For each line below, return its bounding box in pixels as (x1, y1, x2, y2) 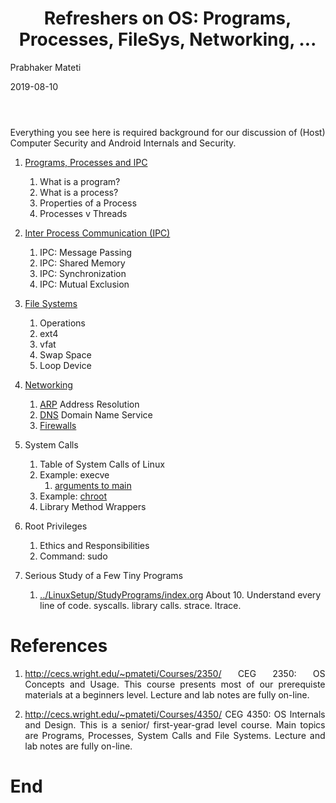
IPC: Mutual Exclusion (39, 278, 130, 290)
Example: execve (39, 468, 110, 481)
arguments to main (54, 479, 133, 491)
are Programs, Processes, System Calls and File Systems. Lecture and (24, 729, 326, 741)
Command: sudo (39, 550, 109, 562)
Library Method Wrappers (39, 500, 146, 512)
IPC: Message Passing (39, 246, 133, 258)
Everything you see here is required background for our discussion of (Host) (10, 126, 326, 138)
